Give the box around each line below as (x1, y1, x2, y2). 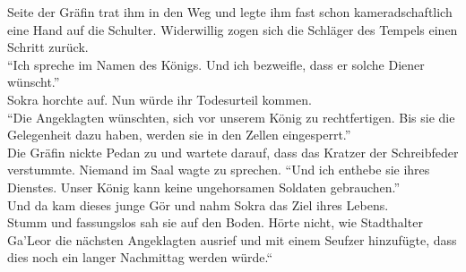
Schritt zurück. (7, 38, 89, 56)
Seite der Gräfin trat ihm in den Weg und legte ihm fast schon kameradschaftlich (7, 3, 453, 21)
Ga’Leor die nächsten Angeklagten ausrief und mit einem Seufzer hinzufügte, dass (7, 230, 457, 249)
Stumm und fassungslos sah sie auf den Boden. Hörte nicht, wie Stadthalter (7, 213, 423, 232)
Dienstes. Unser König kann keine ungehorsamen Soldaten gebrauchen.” (7, 177, 401, 196)
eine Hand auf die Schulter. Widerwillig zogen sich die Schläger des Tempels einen (7, 20, 458, 38)
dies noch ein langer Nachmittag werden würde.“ (7, 248, 273, 267)
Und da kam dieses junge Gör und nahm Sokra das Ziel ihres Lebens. (7, 195, 389, 214)
